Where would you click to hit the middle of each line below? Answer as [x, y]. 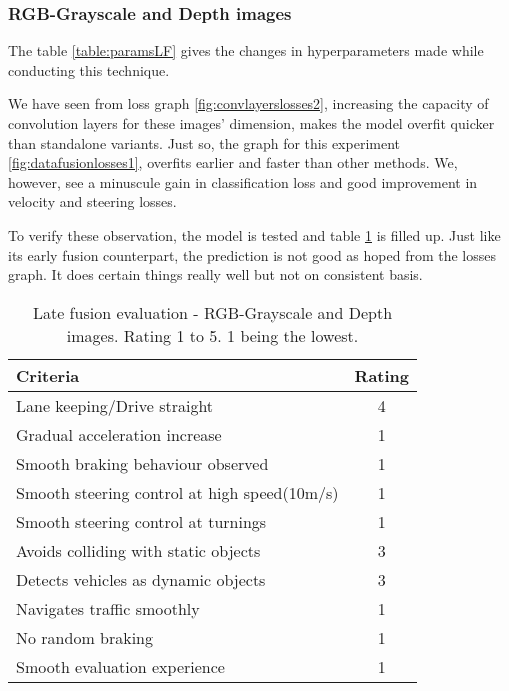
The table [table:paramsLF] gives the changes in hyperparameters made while [246, 50]
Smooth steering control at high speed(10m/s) [177, 492]
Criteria [48, 375]
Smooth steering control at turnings [141, 521]
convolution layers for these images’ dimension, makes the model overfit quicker [251, 123]
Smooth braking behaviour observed [142, 463]
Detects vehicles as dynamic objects [141, 579]
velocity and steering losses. [92, 201]
